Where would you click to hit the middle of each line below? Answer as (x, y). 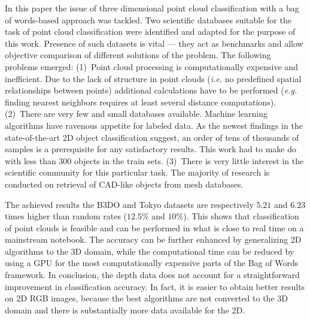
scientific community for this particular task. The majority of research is (137, 172)
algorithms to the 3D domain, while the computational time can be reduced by (150, 251)
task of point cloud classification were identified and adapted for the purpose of (150, 31)
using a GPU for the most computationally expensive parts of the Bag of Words (152, 263)
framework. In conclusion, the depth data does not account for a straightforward (152, 275)
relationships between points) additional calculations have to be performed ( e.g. (151, 90)
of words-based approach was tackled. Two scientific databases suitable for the (148, 19)
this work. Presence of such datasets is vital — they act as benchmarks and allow (154, 43)
